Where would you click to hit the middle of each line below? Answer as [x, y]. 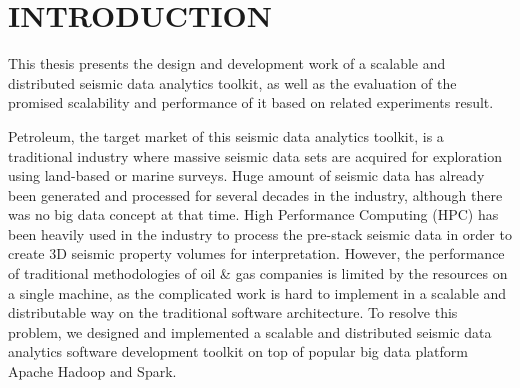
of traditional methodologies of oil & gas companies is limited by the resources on [258, 273]
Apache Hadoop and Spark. [92, 371]
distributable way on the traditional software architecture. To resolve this [233, 312]
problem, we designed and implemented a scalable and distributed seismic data [250, 331]
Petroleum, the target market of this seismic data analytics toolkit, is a [226, 135]
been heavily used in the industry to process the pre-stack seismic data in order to [260, 233]
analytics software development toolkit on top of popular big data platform [238, 351]
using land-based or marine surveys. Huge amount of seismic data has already [246, 175]
